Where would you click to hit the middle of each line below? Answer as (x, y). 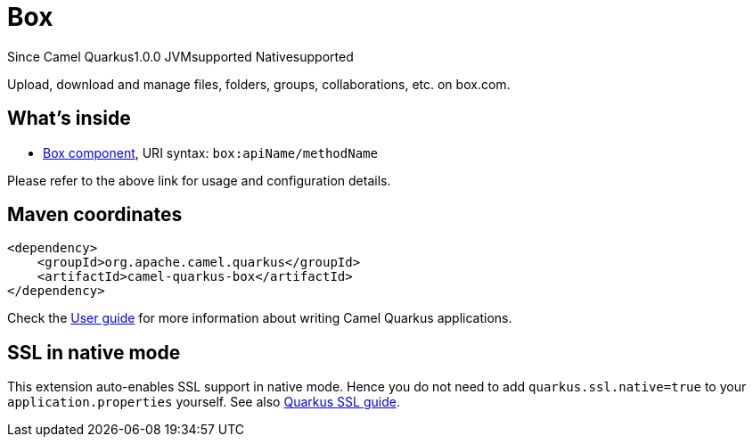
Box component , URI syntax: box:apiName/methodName (210, 152)
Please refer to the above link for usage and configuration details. (199, 180)
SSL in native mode (94, 352)
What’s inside (69, 119)
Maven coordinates (95, 215)
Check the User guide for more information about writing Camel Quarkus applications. (260, 318)
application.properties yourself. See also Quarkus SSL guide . (204, 402)
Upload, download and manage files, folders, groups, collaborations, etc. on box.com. (259, 84)
